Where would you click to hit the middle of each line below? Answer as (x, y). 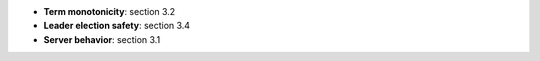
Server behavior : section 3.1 (102, 39)
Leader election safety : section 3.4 (116, 26)
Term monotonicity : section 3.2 (109, 11)
